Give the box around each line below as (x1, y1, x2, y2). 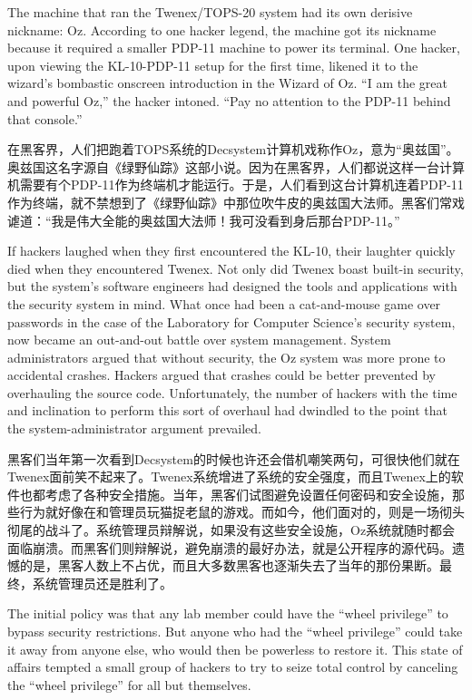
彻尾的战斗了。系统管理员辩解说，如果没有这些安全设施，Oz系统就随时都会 (7, 520, 456, 540)
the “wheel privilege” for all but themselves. (7, 675, 251, 694)
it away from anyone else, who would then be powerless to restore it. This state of (7, 639, 463, 658)
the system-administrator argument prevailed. (7, 419, 261, 438)
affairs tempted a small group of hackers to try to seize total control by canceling (7, 657, 458, 676)
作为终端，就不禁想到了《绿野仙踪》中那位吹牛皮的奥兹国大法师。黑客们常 (7, 192, 452, 211)
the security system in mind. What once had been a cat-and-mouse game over (7, 294, 441, 313)
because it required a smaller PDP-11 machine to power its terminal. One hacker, (7, 38, 460, 57)
